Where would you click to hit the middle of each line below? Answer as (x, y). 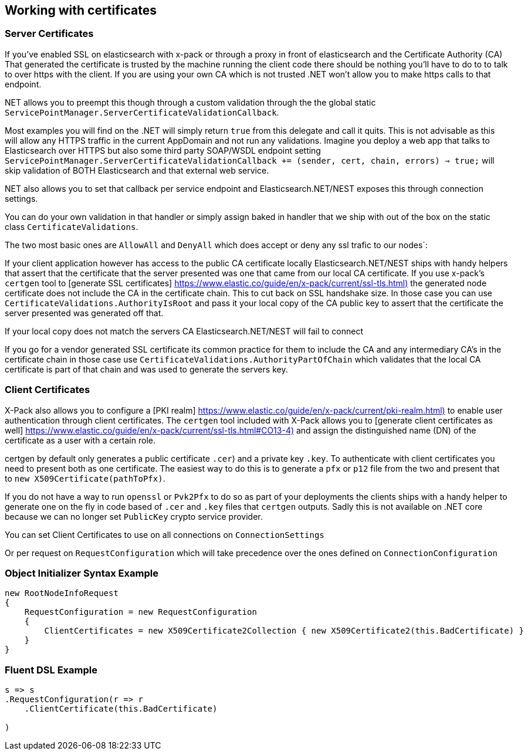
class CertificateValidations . (72, 226)
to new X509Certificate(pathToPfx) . (85, 478)
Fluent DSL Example (51, 670)
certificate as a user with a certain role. (80, 440)
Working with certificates (81, 10)
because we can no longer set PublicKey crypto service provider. (134, 516)
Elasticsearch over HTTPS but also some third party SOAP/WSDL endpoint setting (163, 150)
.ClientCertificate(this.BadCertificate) (121, 709)
